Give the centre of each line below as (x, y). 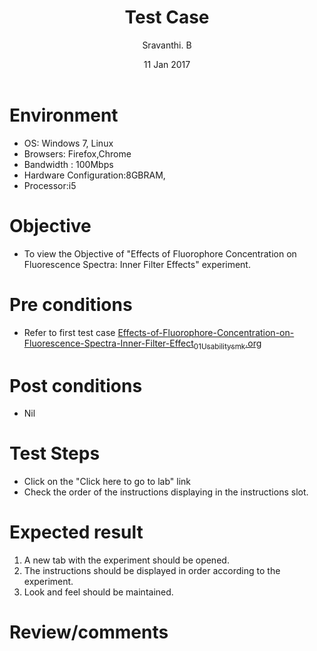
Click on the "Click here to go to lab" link (107, 482)
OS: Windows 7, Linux (68, 143)
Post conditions (76, 385)
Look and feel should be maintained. (98, 592)
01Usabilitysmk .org (227, 344)
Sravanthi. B (167, 45)
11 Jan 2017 (167, 64)
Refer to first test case (69, 332)
